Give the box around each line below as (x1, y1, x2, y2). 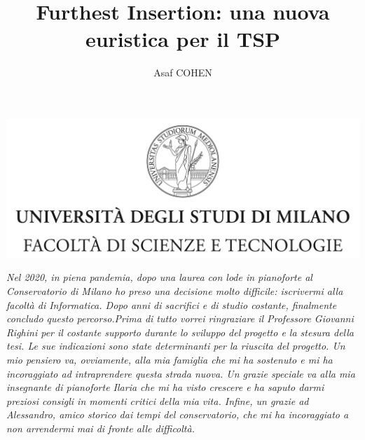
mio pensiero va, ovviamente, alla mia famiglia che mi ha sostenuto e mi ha (6, 352, 333, 366)
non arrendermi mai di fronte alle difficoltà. (6, 420, 195, 435)
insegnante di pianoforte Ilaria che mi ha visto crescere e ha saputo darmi (6, 380, 324, 394)
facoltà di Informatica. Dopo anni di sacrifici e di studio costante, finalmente (6, 297, 337, 312)
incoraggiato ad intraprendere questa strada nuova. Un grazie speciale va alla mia (6, 366, 355, 380)
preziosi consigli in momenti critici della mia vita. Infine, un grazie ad (6, 393, 309, 408)
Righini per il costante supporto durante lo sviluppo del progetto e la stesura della (6, 324, 354, 339)
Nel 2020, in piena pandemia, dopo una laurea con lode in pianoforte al (6, 270, 312, 284)
